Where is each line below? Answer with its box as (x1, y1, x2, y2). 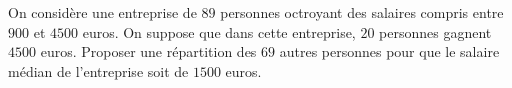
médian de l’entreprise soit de (8, 60, 189, 81)
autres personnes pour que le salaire (279, 41, 500, 62)
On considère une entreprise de (8, 2, 197, 22)
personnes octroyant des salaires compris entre (220, 2, 504, 22)
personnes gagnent (379, 21, 492, 42)
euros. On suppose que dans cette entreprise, (82, 21, 356, 42)
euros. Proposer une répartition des (40, 41, 257, 62)
